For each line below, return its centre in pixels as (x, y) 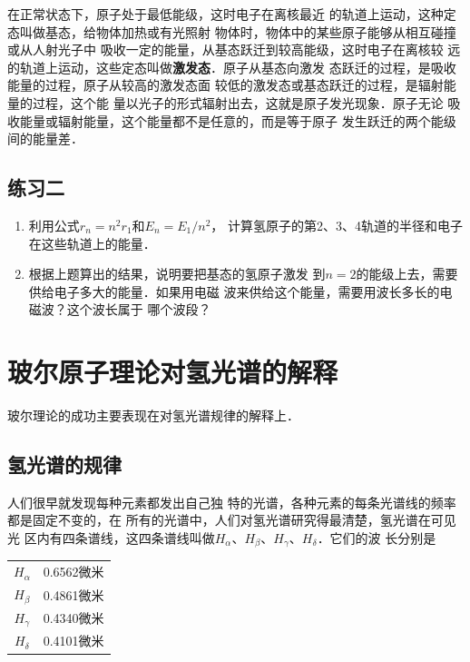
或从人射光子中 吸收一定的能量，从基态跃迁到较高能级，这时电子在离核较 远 (234, 49)
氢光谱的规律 (64, 464)
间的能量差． (45, 138)
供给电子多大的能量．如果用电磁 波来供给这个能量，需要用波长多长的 (234, 291)
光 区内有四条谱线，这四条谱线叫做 (111, 538)
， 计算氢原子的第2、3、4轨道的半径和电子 (337, 225)
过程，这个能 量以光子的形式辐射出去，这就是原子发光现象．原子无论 (238, 102)
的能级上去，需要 (407, 274)
